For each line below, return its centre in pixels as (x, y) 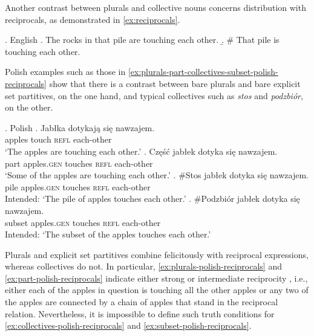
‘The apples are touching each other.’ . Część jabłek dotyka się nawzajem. (141, 151)
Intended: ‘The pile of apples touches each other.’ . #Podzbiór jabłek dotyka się (152, 199)
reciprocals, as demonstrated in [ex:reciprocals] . (93, 19)
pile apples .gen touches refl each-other (78, 186)
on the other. (29, 107)
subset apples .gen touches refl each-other (83, 222)
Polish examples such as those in (65, 72)
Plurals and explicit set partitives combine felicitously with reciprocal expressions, (157, 254)
